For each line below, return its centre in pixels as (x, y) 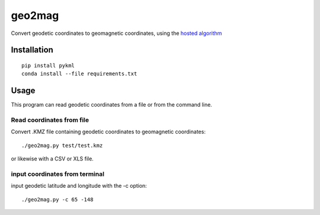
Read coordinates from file (50, 120)
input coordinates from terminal (58, 174)
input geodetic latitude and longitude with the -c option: (79, 186)
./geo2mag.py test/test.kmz (62, 145)
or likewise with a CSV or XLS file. (52, 159)
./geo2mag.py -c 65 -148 (57, 199)
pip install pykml (48, 65)
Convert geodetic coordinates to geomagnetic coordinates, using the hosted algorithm (116, 33)
